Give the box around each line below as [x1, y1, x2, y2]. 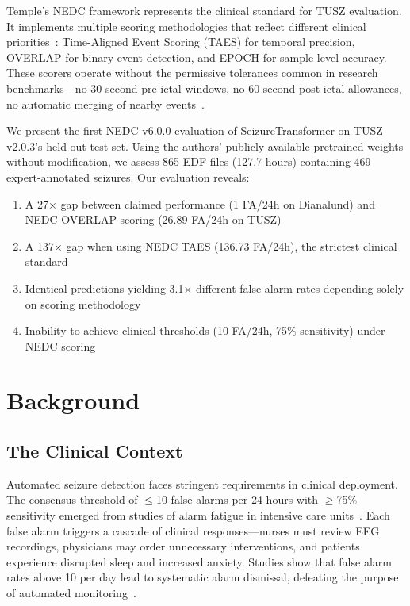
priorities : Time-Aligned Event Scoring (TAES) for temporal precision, [6, 33, 355, 50]
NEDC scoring [25, 337, 96, 354]
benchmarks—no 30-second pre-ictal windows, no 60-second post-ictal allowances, [6, 79, 402, 96]
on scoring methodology [25, 295, 141, 312]
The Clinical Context [6, 439, 183, 463]
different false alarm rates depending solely [196, 279, 404, 296]
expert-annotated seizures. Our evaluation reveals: [6, 168, 250, 185]
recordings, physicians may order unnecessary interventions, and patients [6, 538, 360, 554]
